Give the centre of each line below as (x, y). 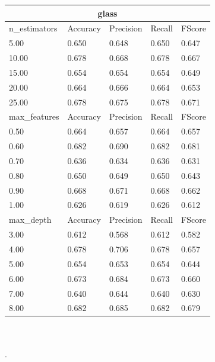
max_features (34, 116)
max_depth (30, 220)
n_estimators (33, 28)
